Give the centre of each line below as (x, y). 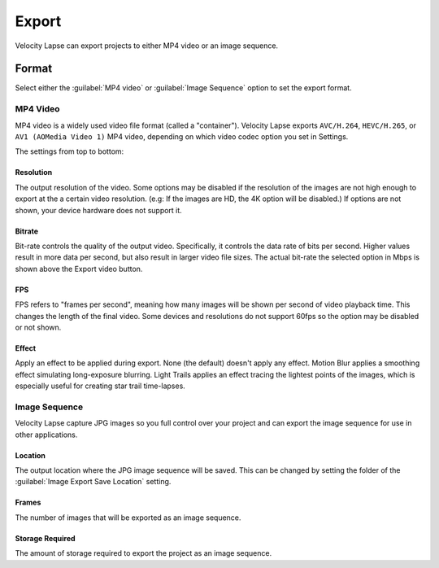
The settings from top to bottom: (70, 151)
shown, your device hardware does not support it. (98, 210)
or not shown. (38, 327)
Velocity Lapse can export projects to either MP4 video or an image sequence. (147, 46)
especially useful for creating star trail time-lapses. (100, 386)
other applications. (46, 435)
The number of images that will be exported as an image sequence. (128, 518)
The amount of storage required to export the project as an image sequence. (143, 553)
